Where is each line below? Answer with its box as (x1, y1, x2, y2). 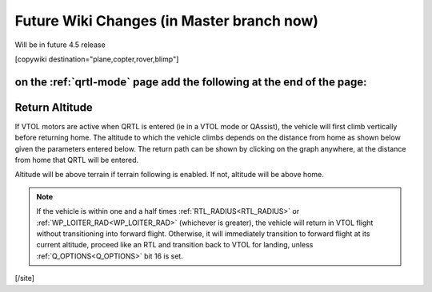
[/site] (14, 274, 35, 283)
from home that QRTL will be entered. (14, 156, 139, 165)
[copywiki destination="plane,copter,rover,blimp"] (14, 54, 179, 64)
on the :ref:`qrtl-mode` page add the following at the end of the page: (14, 75, 367, 89)
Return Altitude (14, 101, 94, 114)
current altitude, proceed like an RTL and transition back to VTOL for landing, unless (36, 240, 314, 250)
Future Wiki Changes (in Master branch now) (14, 12, 319, 30)
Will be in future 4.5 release (14, 40, 106, 49)
